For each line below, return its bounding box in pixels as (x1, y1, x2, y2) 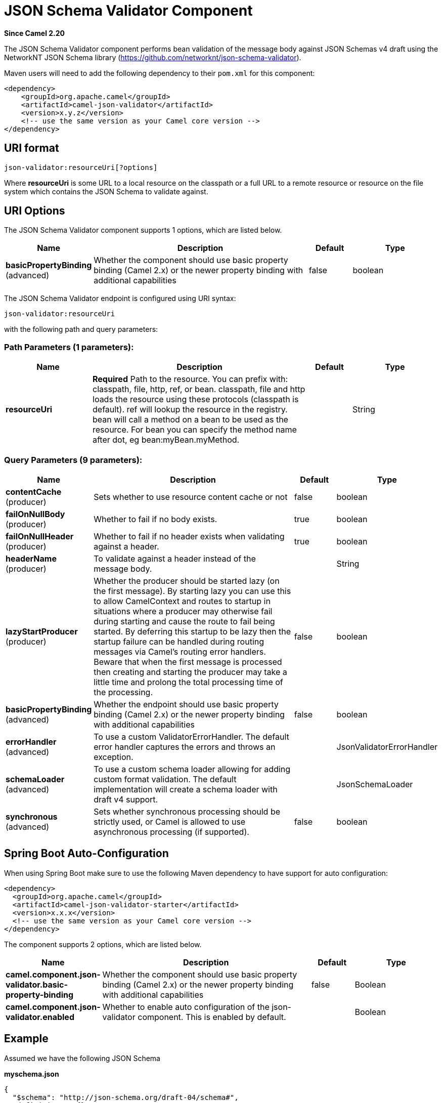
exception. (94, 751, 134, 762)
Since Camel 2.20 (4, 28, 65, 37)
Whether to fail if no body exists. (94, 514, 217, 524)
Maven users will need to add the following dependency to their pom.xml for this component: (4, 68, 315, 77)
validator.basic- (6, 979, 68, 990)
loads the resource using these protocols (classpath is (93, 394, 299, 405)
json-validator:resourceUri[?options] (4, 163, 158, 172)
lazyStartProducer (6, 626, 78, 637)
